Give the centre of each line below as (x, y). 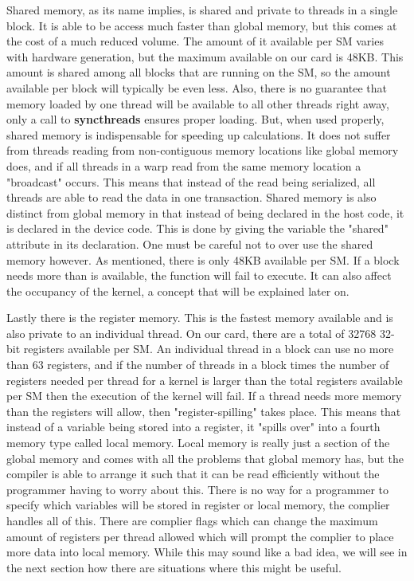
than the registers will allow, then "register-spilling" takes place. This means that (204, 411)
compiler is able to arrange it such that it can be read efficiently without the (193, 474)
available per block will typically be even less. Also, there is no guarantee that (197, 87)
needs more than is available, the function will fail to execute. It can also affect (199, 275)
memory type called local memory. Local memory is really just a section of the (198, 443)
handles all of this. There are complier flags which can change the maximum (192, 520)
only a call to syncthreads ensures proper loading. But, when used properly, (195, 119)
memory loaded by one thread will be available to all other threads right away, (198, 103)
